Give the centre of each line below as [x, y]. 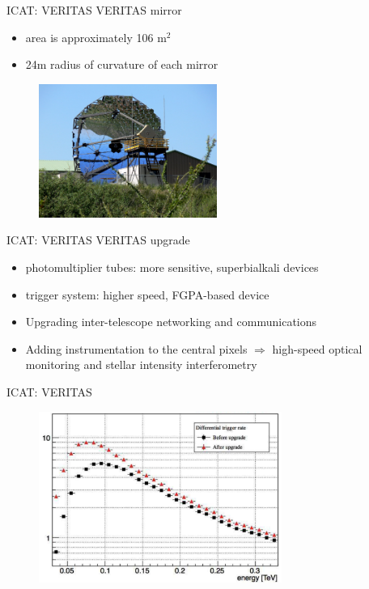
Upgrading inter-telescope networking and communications [171, 322]
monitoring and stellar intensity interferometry [141, 364]
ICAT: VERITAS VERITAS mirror [94, 10]
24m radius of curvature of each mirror [122, 64]
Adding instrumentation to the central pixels [136, 348]
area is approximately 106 [89, 37]
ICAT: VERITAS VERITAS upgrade [98, 240]
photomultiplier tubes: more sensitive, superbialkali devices [172, 267]
